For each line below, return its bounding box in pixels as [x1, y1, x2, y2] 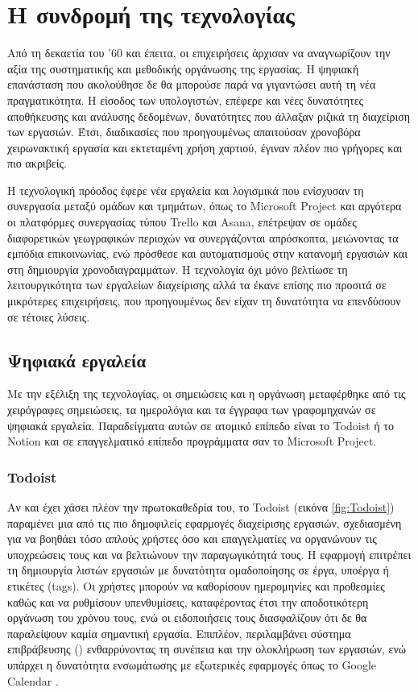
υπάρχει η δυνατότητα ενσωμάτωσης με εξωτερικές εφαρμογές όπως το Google [7, 656, 377, 673]
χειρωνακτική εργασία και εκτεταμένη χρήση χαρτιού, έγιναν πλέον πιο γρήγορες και [7, 139, 403, 155]
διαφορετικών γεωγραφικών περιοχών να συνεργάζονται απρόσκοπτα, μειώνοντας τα [7, 229, 399, 246]
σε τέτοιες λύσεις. [7, 308, 90, 325]
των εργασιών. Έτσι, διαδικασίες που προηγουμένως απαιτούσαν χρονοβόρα [7, 123, 361, 140]
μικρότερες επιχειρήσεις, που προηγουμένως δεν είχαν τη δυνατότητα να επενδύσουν [7, 292, 401, 309]
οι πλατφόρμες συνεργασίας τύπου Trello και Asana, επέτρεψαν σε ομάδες [7, 213, 357, 230]
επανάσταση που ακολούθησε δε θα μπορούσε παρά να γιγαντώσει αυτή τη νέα [7, 76, 376, 93]
